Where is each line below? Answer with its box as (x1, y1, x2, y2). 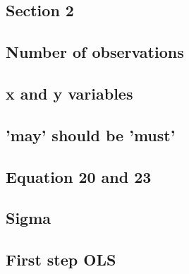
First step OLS (6, 249, 116, 270)
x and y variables (6, 82, 133, 104)
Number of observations (6, 41, 184, 63)
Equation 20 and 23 (6, 165, 152, 187)
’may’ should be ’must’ (6, 124, 176, 145)
